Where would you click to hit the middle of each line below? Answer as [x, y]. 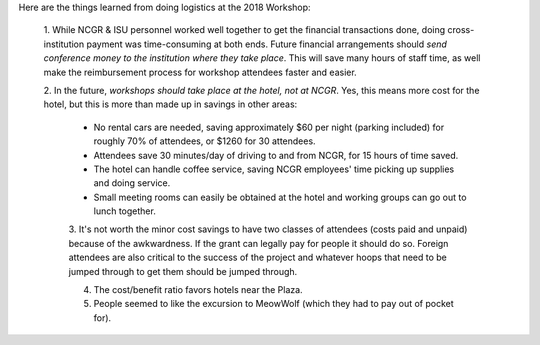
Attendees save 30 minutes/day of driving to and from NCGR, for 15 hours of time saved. [276, 155]
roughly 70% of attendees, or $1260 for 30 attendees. [204, 141]
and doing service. [132, 183]
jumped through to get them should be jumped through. [183, 271]
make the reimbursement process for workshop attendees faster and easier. [200, 72]
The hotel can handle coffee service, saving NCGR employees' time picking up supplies [274, 169]
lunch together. [125, 211]
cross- [460, 30]
